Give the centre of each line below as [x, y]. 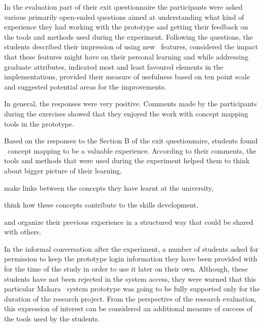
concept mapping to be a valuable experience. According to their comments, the [132, 150]
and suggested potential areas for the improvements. [85, 86]
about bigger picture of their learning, [63, 170]
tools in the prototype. [39, 123]
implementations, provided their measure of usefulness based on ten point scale [127, 77]
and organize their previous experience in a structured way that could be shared [129, 221]
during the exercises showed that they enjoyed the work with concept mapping [126, 113]
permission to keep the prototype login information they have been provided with [131, 259]
